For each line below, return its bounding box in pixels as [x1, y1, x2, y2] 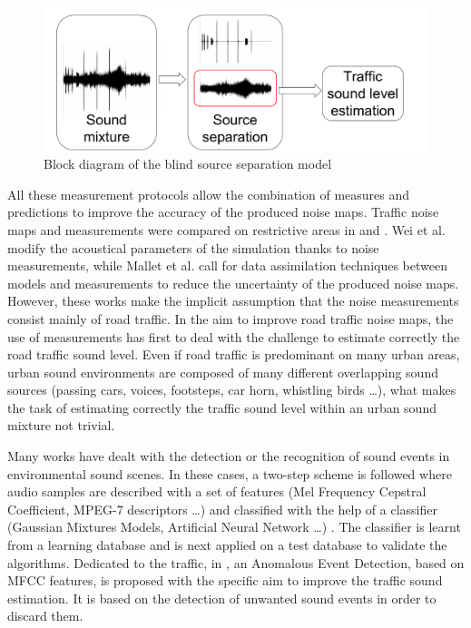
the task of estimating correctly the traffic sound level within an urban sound [7, 397, 437, 417]
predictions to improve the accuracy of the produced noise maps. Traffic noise [7, 202, 439, 221]
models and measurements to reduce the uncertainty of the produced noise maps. [7, 273, 459, 292]
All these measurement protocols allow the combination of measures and [7, 184, 410, 203]
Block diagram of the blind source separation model [44, 154, 332, 173]
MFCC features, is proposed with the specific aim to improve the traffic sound [7, 571, 443, 590]
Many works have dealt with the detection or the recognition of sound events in [7, 446, 450, 466]
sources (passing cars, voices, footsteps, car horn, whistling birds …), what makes [7, 380, 456, 399]
